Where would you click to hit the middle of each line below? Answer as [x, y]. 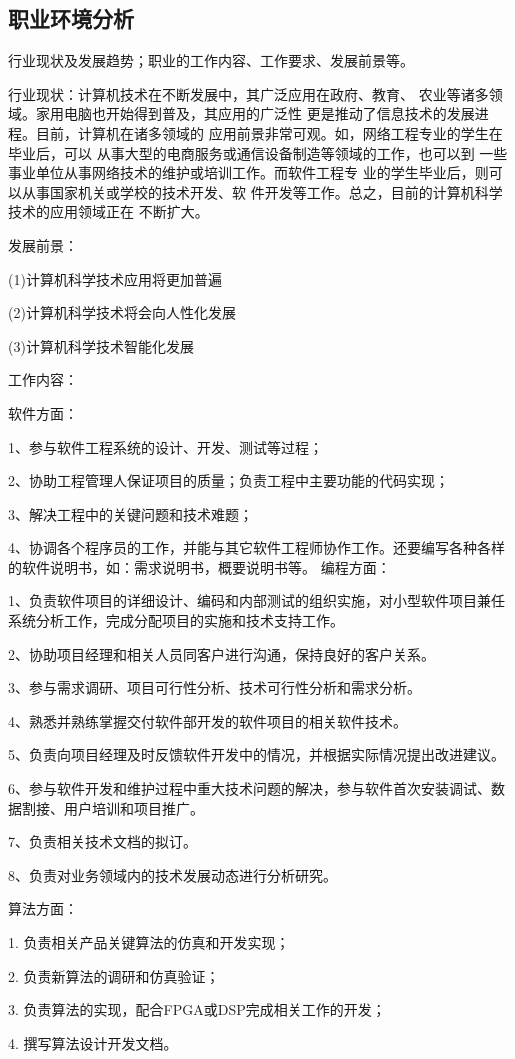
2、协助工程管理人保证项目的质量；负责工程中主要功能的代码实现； [228, 480]
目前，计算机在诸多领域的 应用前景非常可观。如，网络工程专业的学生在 [269, 132]
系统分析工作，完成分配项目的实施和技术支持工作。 [176, 620]
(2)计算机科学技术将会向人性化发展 [122, 312]
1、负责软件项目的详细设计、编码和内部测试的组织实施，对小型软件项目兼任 [256, 600]
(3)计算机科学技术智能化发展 [101, 345]
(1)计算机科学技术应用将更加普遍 [115, 278]
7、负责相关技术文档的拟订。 [102, 841]
